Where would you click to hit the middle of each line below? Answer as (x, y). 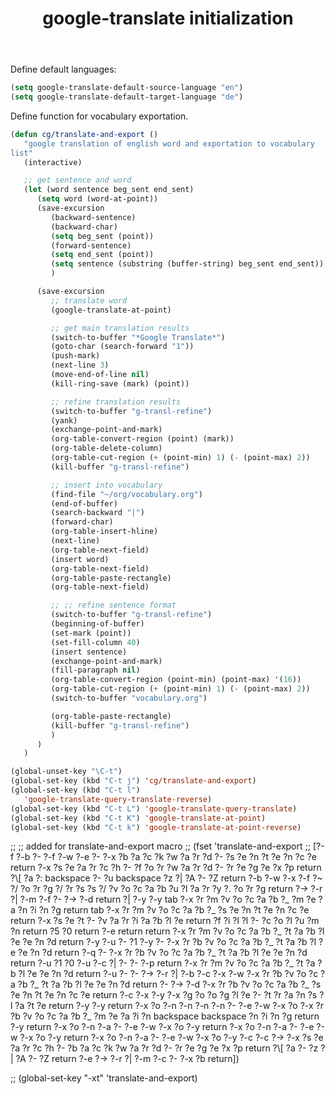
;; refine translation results (116, 402)
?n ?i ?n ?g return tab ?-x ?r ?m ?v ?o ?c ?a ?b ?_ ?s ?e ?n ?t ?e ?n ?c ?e (163, 910)
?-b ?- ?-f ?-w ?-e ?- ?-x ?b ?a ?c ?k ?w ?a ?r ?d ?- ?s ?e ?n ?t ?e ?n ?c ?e (166, 857)
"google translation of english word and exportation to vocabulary (169, 143)
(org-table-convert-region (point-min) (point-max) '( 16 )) (176, 680)
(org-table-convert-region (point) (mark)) (142, 439)
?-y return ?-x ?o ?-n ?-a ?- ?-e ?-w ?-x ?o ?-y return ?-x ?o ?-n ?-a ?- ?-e (162, 1027)
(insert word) (80, 559)
